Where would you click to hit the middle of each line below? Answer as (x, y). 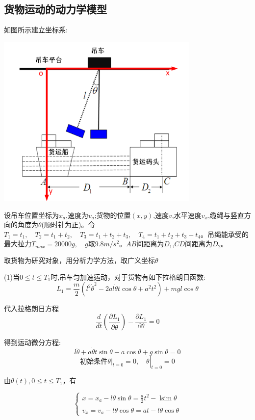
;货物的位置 (113, 215)
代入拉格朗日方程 (31, 308)
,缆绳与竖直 (226, 215)
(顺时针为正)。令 (68, 224)
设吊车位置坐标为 (31, 215)
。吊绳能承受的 (225, 234)
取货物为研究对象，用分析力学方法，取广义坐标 (79, 260)
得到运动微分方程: (32, 342)
